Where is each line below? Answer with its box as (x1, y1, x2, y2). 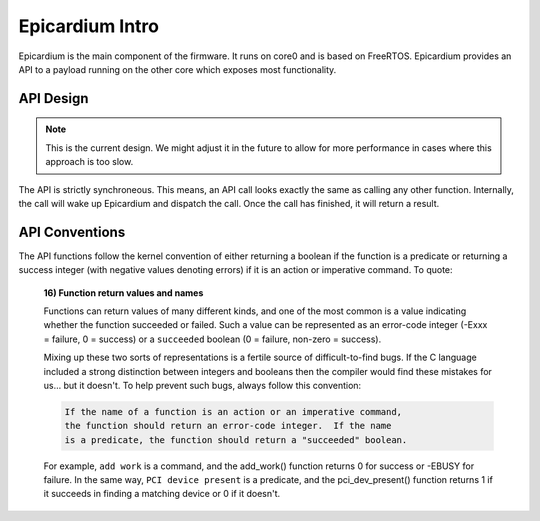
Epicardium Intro (18, 15, 160, 37)
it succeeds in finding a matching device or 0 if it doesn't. (43, 488, 281, 500)
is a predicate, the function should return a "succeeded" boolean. (64, 434, 408, 445)
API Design (18, 90, 89, 107)
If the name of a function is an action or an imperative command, (64, 406, 403, 417)
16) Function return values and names (43, 286, 204, 299)
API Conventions (18, 223, 126, 240)
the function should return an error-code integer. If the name (64, 420, 392, 432)
